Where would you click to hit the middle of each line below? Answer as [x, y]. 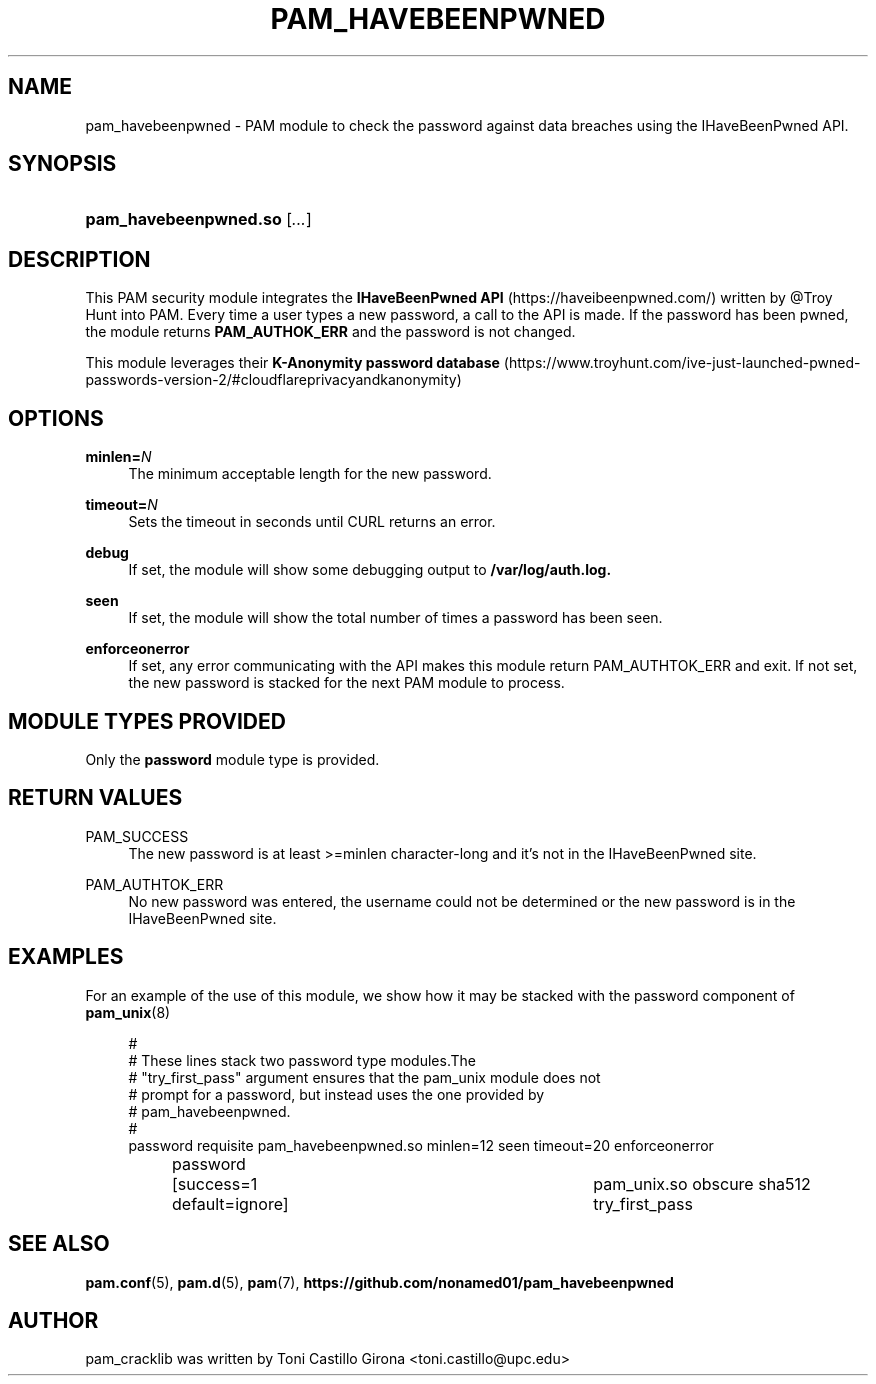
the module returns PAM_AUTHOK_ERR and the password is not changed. [330, 332]
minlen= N [118, 457]
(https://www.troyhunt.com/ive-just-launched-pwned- [682, 363]
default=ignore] [230, 1203]
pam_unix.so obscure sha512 [702, 1183]
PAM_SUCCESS [137, 836]
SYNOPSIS [62, 164]
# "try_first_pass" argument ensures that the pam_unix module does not [364, 1077]
